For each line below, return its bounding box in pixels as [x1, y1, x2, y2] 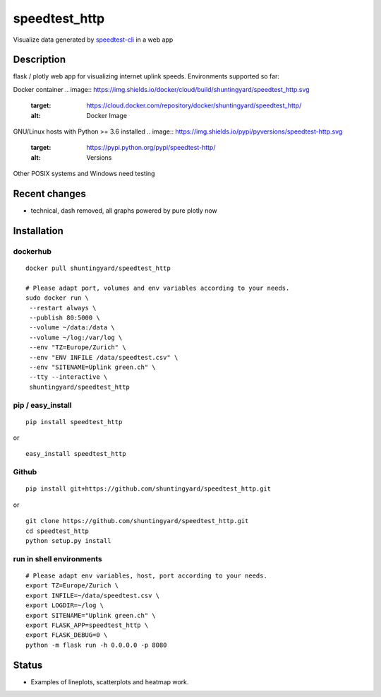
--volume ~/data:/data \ [29, 324, 116, 332]
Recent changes [13, 188, 86, 199]
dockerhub [13, 246, 52, 256]
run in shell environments [13, 553, 102, 563]
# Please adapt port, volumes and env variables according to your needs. [25, 283, 290, 292]
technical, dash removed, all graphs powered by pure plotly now [30, 206, 218, 215]
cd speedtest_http [25, 527, 90, 535]
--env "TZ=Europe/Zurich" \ [29, 344, 126, 351]
